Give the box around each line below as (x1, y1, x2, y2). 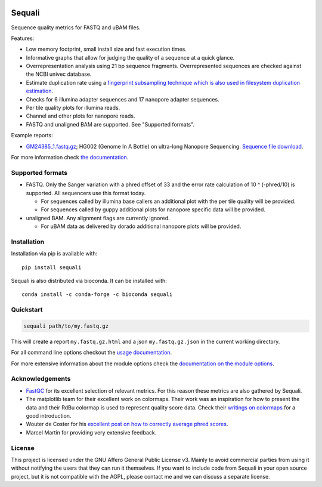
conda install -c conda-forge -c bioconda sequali (21, 291, 173, 298)
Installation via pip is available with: (11, 250, 98, 257)
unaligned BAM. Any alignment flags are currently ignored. (26, 214, 170, 221)
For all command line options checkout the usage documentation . (11, 349, 172, 356)
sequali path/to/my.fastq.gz (23, 322, 109, 329)
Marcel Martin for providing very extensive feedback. (26, 429, 157, 436)
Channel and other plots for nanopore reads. (26, 112, 135, 119)
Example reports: (11, 132, 53, 139)
